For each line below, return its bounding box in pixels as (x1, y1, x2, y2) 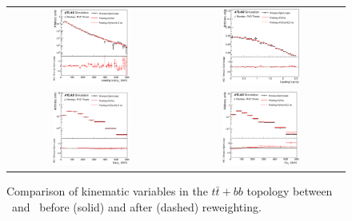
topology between (246, 183, 333, 199)
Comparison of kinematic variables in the (6, 183, 208, 199)
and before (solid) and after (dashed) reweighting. (11, 198, 262, 215)
